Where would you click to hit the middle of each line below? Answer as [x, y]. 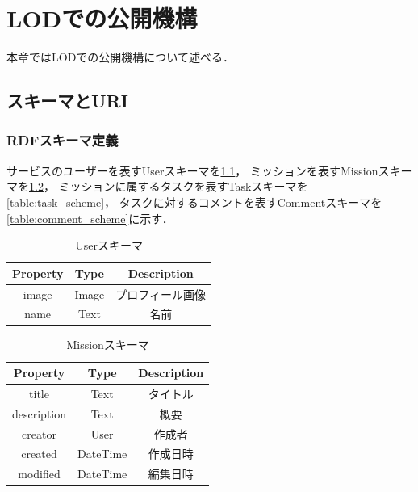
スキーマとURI [67, 101]
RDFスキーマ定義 [63, 140]
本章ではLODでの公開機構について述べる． [120, 57]
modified [39, 474]
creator [39, 433]
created [39, 454]
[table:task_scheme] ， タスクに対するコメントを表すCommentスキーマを [194, 202]
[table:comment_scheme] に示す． [90, 218]
